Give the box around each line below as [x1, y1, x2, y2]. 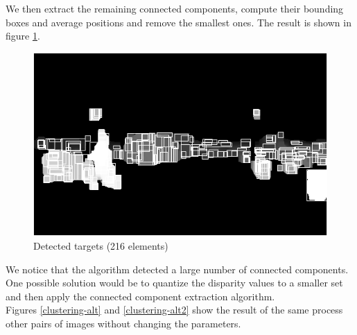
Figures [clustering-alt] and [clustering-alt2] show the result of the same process [6, 302, 343, 317]
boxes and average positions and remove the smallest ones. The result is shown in [6, 15, 351, 29]
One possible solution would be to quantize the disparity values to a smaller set [6, 275, 343, 290]
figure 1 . [6, 28, 40, 43]
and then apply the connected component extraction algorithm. [6, 289, 275, 303]
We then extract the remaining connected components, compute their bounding [6, 1, 344, 15]
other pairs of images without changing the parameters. [6, 316, 241, 330]
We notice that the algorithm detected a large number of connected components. [6, 261, 349, 276]
